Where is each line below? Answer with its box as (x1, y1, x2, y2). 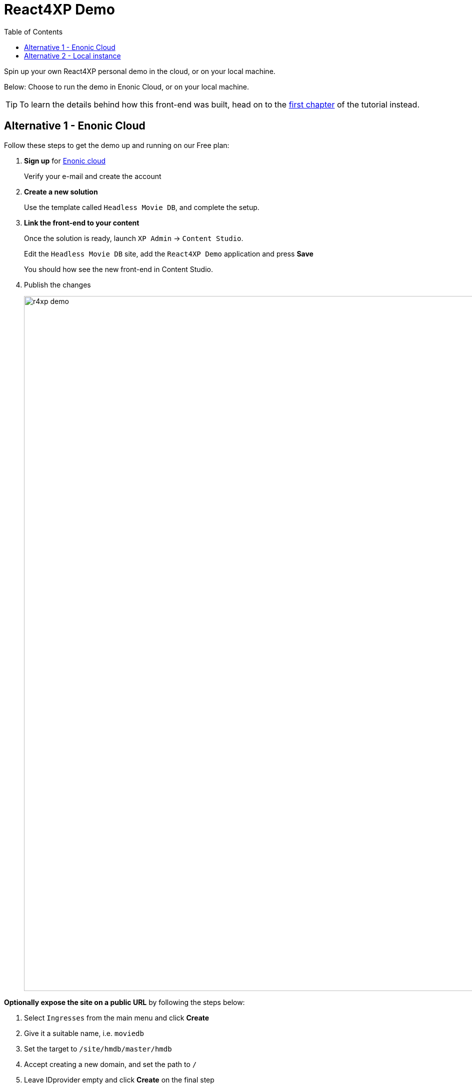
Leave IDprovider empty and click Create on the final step (24, 1075, 214, 1084)
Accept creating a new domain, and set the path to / (24, 1059, 197, 1068)
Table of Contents (4, 27, 63, 36)
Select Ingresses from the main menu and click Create (24, 1013, 209, 1022)
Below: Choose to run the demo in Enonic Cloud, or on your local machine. (4, 82, 249, 91)
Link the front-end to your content (24, 218, 139, 227)
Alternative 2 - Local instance (24, 51, 121, 60)
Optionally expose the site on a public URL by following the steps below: (4, 997, 245, 1006)
